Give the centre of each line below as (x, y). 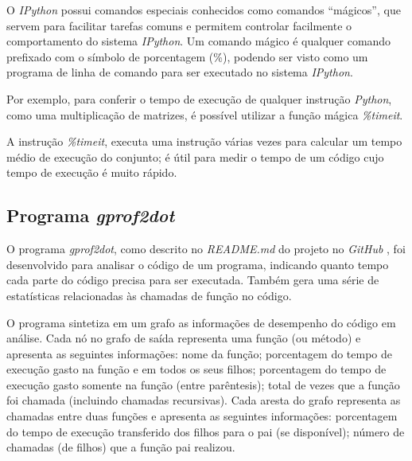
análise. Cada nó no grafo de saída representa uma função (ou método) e (184, 338)
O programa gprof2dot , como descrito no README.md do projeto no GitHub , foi (206, 249)
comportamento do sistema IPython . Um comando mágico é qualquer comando (199, 41)
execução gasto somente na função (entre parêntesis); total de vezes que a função (203, 384)
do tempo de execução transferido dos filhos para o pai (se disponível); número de (206, 431)
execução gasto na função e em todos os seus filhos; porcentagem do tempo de (196, 369)
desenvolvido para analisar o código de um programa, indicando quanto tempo (198, 264)
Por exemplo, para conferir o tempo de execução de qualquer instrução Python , (199, 98)
